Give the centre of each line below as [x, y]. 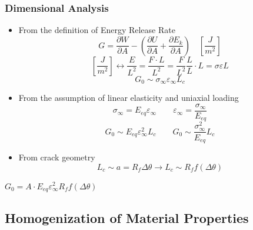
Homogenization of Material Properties [127, 218]
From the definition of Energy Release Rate [97, 30]
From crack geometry [57, 157]
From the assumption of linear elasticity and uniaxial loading [129, 98]
